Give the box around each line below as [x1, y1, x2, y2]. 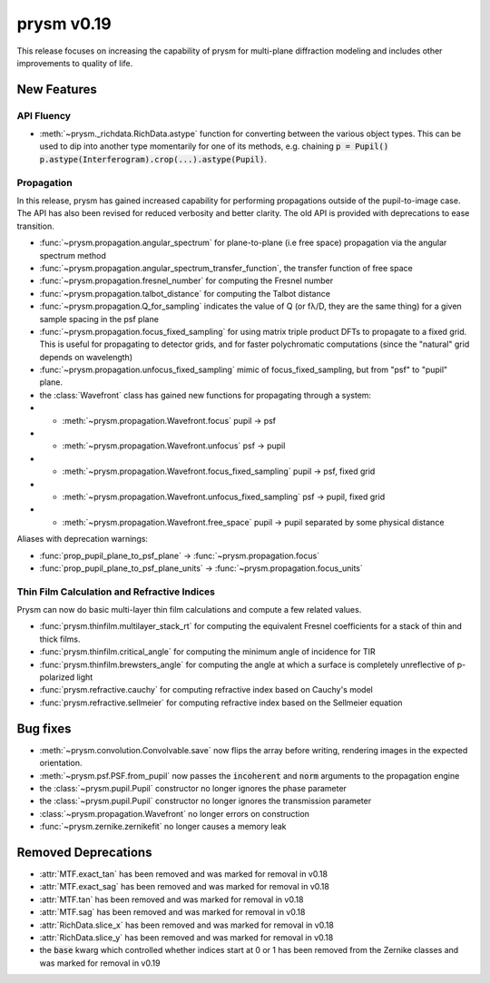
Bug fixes [16, 721, 72, 736]
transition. [16, 221, 54, 231]
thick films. [39, 634, 81, 644]
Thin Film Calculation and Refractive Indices [16, 585, 216, 598]
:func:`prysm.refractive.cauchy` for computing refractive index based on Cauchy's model [39, 684, 374, 695]
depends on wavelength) [39, 351, 133, 362]
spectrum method [39, 250, 106, 260]
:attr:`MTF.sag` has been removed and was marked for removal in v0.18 [39, 907, 306, 918]
